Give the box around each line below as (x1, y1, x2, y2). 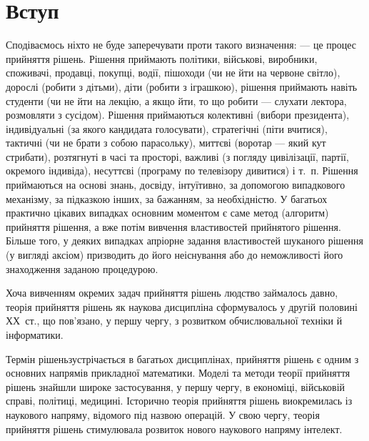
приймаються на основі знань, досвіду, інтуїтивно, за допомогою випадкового (6, 177, 345, 192)
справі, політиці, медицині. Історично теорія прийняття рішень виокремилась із (6, 393, 353, 408)
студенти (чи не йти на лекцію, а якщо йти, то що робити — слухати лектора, (6, 93, 347, 108)
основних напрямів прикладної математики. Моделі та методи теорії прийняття (6, 365, 350, 380)
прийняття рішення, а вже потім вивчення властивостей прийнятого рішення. (6, 219, 341, 234)
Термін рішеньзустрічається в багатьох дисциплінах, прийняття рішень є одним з (6, 351, 359, 366)
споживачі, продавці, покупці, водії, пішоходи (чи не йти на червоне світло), (6, 65, 340, 80)
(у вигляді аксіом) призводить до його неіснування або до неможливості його (6, 247, 343, 262)
